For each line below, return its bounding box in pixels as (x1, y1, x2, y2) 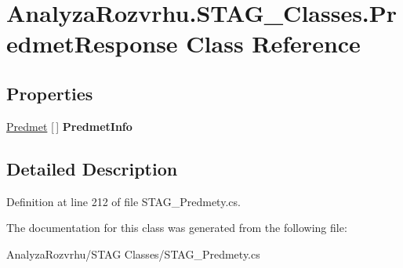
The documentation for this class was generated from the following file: (6, 219, 347, 236)
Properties (6, 81, 93, 105)
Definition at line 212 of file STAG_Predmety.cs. (6, 193, 241, 209)
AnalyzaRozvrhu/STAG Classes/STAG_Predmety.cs (6, 245, 260, 262)
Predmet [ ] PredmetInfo (6, 118, 133, 134)
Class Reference (186, 27, 361, 60)
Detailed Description (6, 156, 178, 180)
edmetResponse (6, 27, 178, 60)
